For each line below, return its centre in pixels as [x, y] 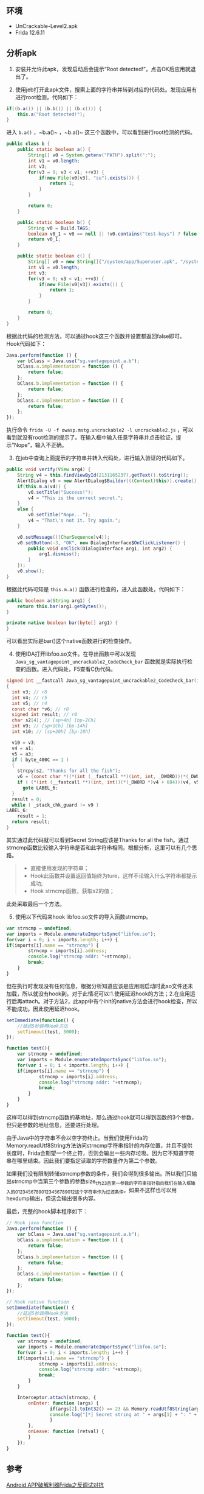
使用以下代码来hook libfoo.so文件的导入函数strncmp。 [83, 917]
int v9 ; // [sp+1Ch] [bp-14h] [50, 726]
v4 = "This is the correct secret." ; [76, 498]
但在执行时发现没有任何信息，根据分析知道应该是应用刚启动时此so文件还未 [100, 986]
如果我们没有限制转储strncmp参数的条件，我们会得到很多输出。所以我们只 [99, 1173]
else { [25, 509]
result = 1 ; [32, 816]
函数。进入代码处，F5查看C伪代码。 [71, 669]
